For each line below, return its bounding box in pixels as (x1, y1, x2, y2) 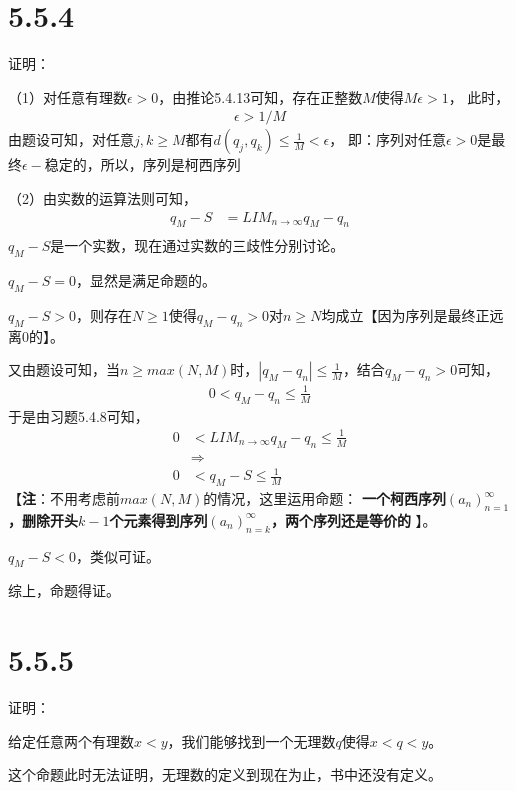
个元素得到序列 (109, 509, 208, 530)
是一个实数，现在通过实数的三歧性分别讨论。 (50, 235, 345, 256)
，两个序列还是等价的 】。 (270, 509, 437, 530)
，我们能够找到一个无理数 (167, 730, 336, 751)
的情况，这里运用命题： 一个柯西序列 (203, 488, 446, 509)
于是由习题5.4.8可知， (8, 405, 149, 426)
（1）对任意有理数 (8, 86, 127, 107)
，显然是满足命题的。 (75, 270, 216, 291)
